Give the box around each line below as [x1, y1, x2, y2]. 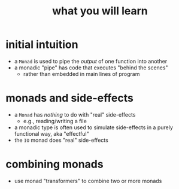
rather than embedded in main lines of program [23, 70, 140, 77]
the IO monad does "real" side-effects [14, 136, 108, 144]
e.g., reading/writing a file [23, 117, 87, 124]
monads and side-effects [5, 92, 134, 105]
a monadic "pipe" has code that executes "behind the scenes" [14, 64, 168, 71]
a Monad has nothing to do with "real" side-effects [14, 111, 136, 118]
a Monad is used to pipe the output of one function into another [14, 57, 168, 65]
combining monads [5, 157, 104, 171]
